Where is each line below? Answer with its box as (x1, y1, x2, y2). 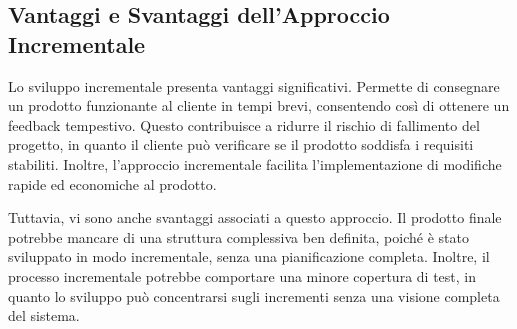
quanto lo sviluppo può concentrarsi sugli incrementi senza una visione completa (8, 285, 500, 306)
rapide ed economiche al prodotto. (8, 173, 217, 194)
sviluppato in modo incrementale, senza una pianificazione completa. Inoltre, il (8, 246, 490, 267)
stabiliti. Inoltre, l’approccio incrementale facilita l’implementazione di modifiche (8, 153, 502, 174)
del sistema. (8, 305, 80, 326)
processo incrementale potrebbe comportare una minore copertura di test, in (8, 265, 476, 286)
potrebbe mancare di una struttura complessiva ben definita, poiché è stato (8, 226, 469, 247)
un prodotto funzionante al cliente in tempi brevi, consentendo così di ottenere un (8, 95, 510, 116)
